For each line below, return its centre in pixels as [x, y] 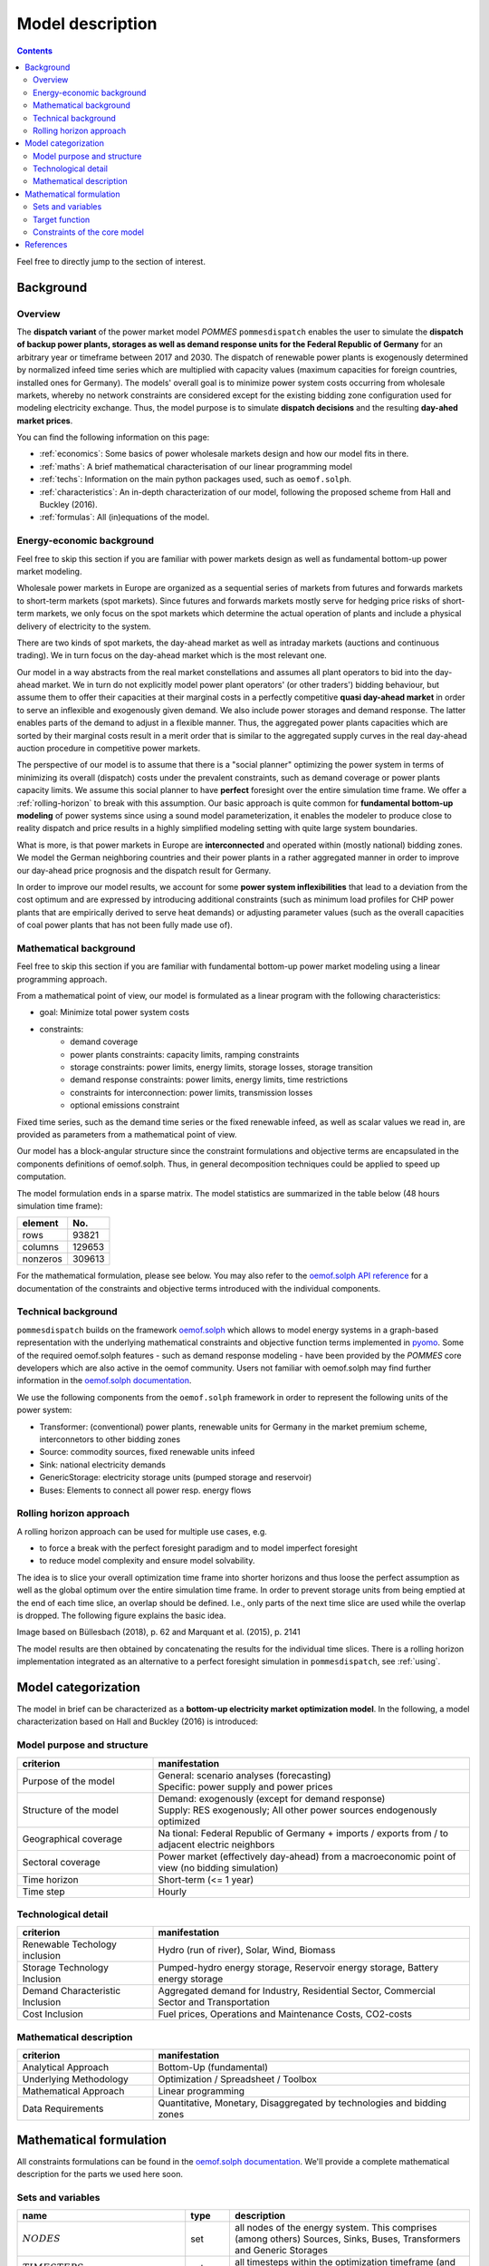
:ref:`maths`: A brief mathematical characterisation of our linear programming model [196, 466]
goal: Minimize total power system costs [115, 1012]
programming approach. [62, 979]
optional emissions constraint [125, 1105]
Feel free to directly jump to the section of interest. [111, 261]
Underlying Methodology [75, 2079]
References [46, 245]
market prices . [45, 421]
